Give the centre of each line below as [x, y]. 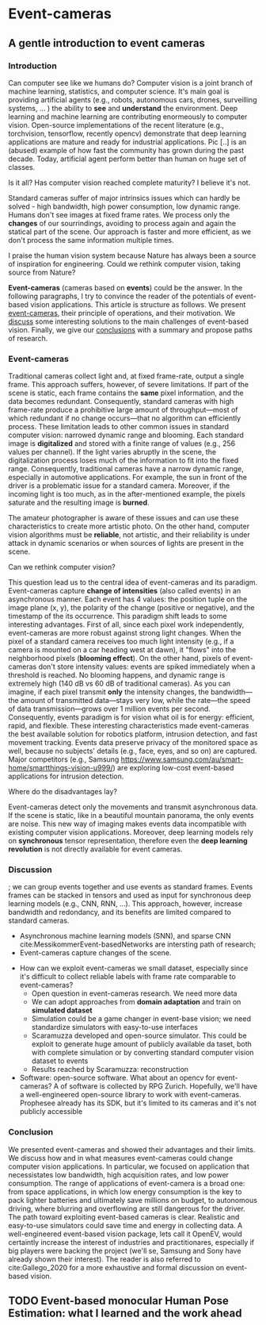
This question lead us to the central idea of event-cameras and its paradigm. [133, 582]
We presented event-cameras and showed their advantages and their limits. [132, 1149]
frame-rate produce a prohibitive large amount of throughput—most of [123, 410]
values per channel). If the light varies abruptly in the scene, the [112, 452]
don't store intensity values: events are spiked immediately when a [147, 666]
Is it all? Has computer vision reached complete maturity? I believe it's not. [129, 182]
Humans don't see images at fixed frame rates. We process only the [119, 214]
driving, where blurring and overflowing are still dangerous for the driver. [127, 1208]
